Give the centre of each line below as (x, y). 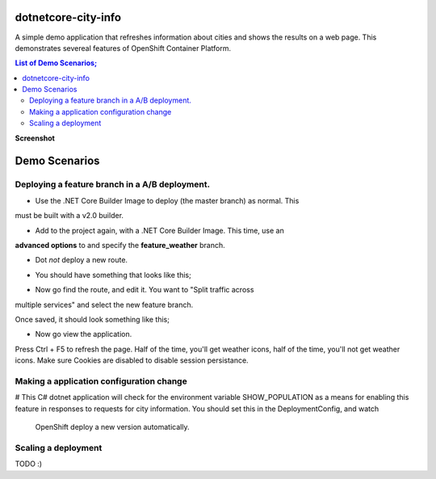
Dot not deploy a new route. (82, 260)
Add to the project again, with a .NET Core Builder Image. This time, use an (159, 230)
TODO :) (29, 464)
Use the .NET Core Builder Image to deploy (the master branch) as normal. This (167, 200)
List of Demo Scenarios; (56, 63)
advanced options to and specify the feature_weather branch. (120, 245)
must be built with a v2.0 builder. (69, 216)
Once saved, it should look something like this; (92, 319)
